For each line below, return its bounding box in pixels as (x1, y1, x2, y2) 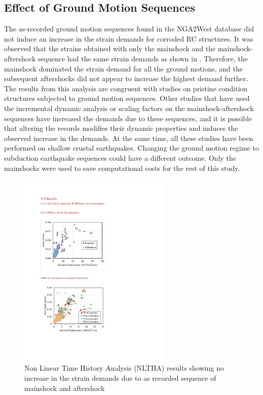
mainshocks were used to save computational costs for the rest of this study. (4, 162, 240, 173)
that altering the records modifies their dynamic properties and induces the (4, 123, 238, 133)
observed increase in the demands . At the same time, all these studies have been (4, 132, 253, 143)
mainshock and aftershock (24, 382, 105, 393)
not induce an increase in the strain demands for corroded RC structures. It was (4, 33, 253, 44)
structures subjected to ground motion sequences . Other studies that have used (4, 93, 250, 103)
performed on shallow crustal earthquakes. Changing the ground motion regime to (4, 142, 259, 153)
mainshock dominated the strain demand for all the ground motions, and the (4, 63, 243, 74)
